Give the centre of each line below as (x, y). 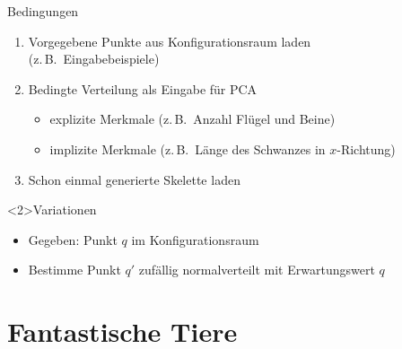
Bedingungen (43, 11)
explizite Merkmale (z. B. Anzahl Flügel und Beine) (192, 119)
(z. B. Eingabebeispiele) (94, 59)
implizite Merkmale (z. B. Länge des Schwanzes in (188, 148)
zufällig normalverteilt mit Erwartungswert (257, 270)
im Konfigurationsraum (195, 239)
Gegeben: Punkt (73, 239)
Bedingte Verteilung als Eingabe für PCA (143, 88)
